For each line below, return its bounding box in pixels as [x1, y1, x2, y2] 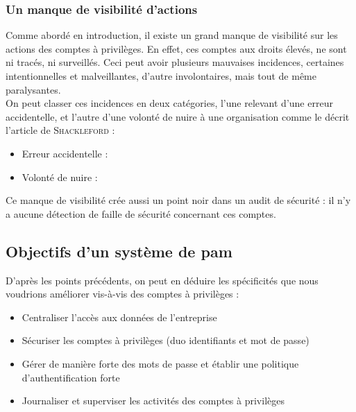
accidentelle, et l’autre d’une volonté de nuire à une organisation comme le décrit [6, 109, 350, 123]
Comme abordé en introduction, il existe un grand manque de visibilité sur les [6, 28, 338, 42]
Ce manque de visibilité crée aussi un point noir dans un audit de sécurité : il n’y [6, 193, 351, 207]
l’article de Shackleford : [6, 123, 115, 137]
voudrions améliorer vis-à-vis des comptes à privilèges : [6, 286, 239, 301]
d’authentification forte [22, 370, 120, 384]
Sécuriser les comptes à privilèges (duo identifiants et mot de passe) [22, 333, 310, 347]
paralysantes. [6, 82, 61, 96]
